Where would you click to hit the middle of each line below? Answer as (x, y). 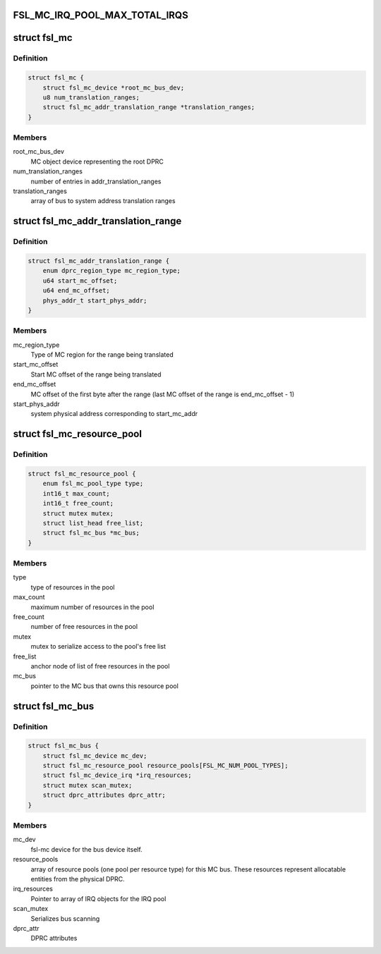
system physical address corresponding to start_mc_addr (114, 414)
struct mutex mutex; (78, 513)
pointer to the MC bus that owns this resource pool (105, 686)
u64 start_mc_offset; (80, 281)
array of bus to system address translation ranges (103, 201)
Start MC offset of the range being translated (96, 374)
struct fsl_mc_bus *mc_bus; (91, 533)
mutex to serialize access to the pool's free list (98, 647)
